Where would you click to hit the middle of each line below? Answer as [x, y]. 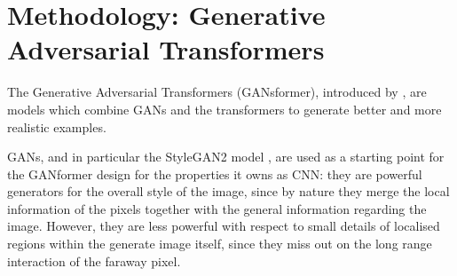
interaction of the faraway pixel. [94, 260]
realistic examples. [57, 126]
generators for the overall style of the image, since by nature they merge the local [228, 191]
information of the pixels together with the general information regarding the [217, 208]
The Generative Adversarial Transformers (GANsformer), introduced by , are [217, 92]
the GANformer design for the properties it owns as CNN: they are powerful [215, 173]
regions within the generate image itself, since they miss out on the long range [220, 244]
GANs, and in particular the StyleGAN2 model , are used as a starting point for [226, 157]
